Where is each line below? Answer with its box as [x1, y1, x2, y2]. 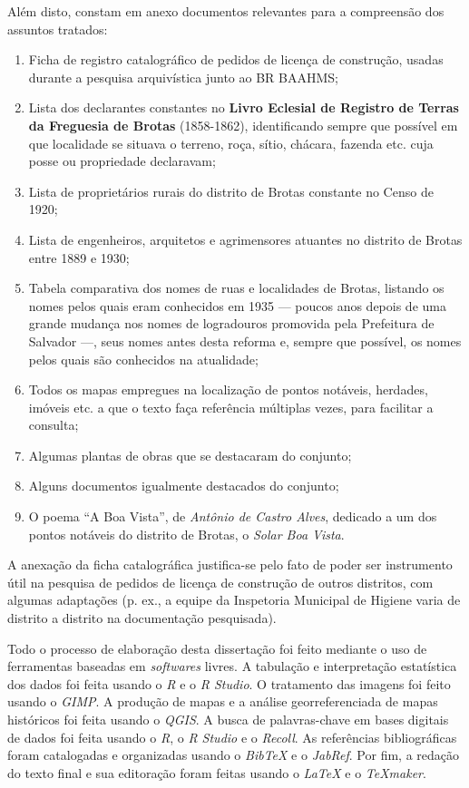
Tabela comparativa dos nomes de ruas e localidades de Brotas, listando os [28, 278, 445, 297]
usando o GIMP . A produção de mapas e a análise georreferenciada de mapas [7, 692, 438, 711]
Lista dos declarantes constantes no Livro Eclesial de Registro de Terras [28, 98, 459, 117]
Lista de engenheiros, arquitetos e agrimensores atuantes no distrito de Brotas [28, 229, 463, 248]
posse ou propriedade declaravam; [28, 151, 216, 170]
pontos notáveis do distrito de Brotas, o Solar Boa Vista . [28, 524, 345, 543]
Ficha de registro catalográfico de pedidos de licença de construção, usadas [28, 50, 444, 69]
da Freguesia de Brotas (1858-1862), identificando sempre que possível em [28, 115, 458, 134]
